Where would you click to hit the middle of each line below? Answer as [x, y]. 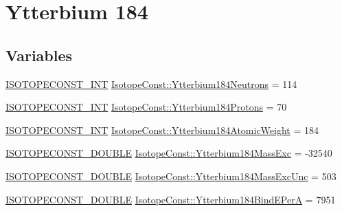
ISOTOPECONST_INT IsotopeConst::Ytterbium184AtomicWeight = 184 [162, 130]
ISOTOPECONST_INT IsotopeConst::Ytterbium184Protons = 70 [146, 107]
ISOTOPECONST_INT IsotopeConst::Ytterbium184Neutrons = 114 [151, 84]
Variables [39, 55]
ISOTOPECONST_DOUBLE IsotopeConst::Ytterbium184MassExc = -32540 [169, 153]
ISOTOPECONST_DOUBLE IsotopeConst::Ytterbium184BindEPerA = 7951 [171, 199]
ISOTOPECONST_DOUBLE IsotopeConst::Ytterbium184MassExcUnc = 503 [171, 176]
